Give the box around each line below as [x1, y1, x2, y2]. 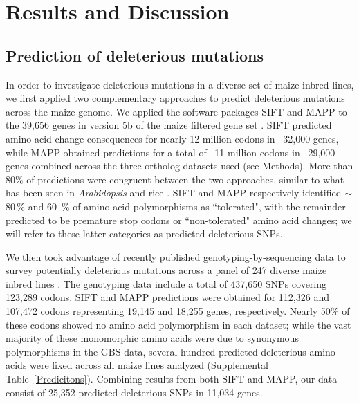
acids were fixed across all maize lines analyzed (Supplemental [6, 358, 268, 372]
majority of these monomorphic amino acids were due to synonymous [6, 331, 299, 345]
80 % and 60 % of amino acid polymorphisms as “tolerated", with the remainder [6, 199, 346, 213]
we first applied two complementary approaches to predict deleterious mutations [6, 91, 345, 105]
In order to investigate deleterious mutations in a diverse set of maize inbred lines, [6, 77, 354, 91]
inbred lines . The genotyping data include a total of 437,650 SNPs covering [6, 276, 327, 291]
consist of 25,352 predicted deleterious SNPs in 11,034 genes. [6, 385, 263, 399]
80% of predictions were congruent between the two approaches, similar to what [6, 172, 344, 186]
